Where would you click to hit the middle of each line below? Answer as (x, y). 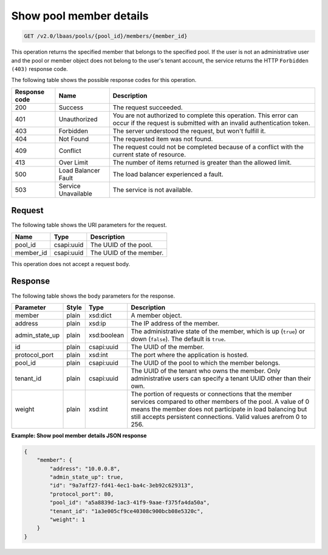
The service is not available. (153, 189)
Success (71, 107)
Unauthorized (78, 119)
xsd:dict (100, 315)
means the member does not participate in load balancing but (219, 409)
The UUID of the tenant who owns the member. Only (206, 370)
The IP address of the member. (175, 323)
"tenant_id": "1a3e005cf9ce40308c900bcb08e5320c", (126, 511)
